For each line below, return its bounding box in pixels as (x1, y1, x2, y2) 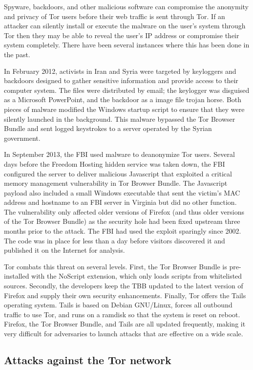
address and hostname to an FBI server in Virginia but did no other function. (4, 197, 237, 207)
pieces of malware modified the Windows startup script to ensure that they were (4, 104, 245, 114)
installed (4, 271, 29, 281)
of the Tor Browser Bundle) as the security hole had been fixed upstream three (4, 216, 240, 226)
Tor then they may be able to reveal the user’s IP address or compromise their (4, 30, 239, 40)
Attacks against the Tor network (4, 352, 171, 367)
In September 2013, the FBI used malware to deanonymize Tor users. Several (4, 149, 235, 159)
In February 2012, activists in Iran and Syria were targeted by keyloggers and (4, 65, 236, 76)
